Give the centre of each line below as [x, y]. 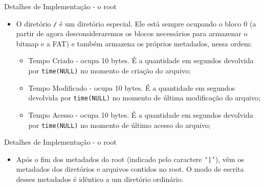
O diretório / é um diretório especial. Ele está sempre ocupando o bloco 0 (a [136, 23]
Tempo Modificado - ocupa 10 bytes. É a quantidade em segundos [132, 87]
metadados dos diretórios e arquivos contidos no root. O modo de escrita [130, 169]
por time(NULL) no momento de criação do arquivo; [109, 71]
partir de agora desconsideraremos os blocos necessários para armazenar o [132, 33]
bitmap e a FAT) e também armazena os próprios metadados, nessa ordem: [134, 43]
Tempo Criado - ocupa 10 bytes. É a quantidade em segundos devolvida [141, 60]
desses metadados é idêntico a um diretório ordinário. [100, 179]
